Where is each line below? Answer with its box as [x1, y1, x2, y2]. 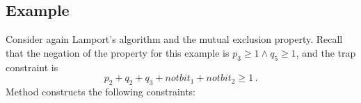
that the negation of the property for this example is [6, 45, 230, 59]
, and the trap [296, 45, 356, 59]
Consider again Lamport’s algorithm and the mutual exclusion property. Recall [6, 32, 343, 46]
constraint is [6, 59, 58, 74]
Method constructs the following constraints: [6, 84, 196, 98]
